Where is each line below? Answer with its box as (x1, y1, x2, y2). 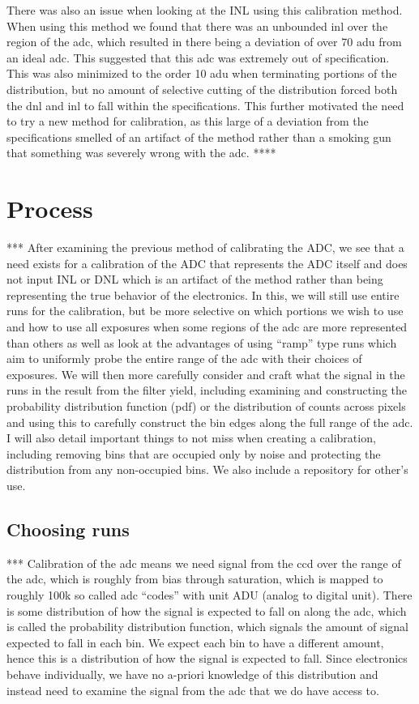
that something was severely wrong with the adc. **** (6, 144, 276, 161)
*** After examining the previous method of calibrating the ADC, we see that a (6, 239, 404, 256)
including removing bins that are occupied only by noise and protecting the (6, 445, 381, 462)
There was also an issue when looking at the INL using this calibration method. (6, 2, 403, 18)
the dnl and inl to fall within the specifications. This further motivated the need (6, 96, 404, 113)
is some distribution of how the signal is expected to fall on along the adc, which (6, 602, 407, 619)
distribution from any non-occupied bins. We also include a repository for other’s (6, 461, 408, 478)
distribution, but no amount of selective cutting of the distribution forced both (6, 80, 398, 97)
